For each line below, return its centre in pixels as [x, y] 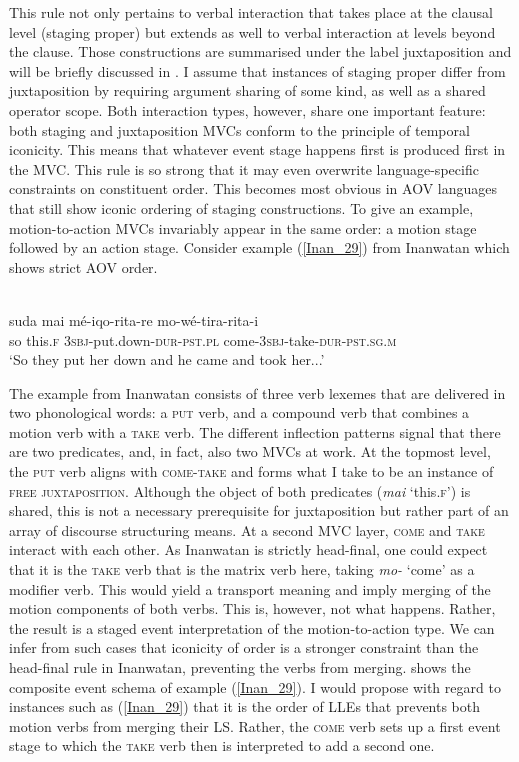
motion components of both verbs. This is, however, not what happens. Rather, [252, 608]
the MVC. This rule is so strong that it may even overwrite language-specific [244, 168]
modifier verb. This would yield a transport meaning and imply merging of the [250, 588]
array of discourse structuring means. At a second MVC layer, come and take [247, 529]
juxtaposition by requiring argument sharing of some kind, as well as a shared [247, 90]
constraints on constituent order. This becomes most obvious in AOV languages [253, 188]
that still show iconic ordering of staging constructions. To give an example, [241, 207]
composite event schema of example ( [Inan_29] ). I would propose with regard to [255, 686]
